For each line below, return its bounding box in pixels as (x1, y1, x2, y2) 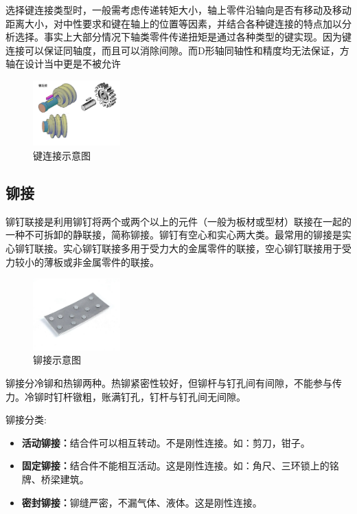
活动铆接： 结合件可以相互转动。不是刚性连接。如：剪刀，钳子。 (21, 435, 310, 449)
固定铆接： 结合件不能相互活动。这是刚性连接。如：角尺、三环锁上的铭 (21, 458, 339, 473)
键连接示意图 (33, 148, 91, 162)
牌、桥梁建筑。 (21, 471, 89, 486)
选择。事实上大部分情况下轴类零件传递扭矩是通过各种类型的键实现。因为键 (14, 30, 352, 44)
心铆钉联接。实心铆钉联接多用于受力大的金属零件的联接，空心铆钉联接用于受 (5, 241, 352, 255)
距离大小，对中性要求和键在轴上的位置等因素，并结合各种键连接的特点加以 (5, 16, 342, 30)
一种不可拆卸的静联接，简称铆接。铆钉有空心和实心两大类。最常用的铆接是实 (5, 227, 352, 242)
